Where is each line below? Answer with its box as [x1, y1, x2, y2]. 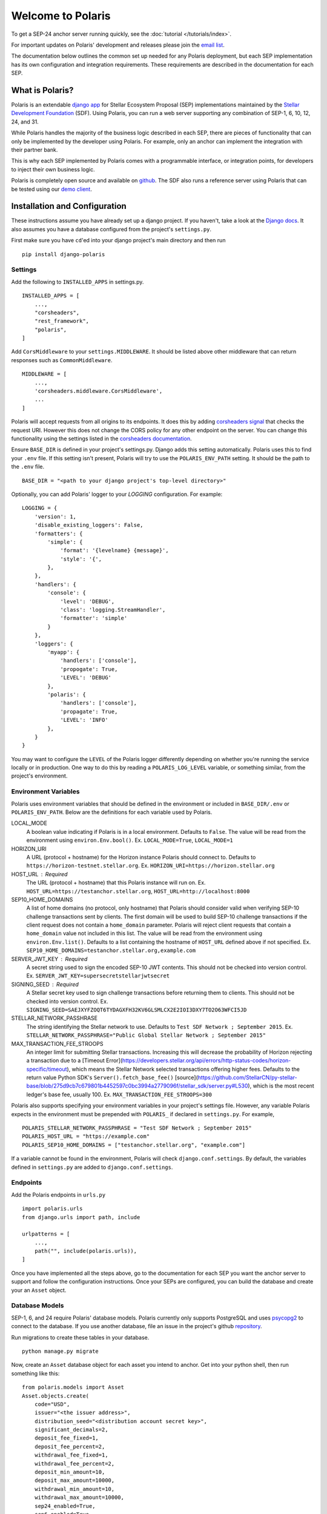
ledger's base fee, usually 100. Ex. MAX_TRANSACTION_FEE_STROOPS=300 [26, 1091, 212, 1098]
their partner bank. [11, 146, 58, 153]
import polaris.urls [22, 1205, 83, 1212]
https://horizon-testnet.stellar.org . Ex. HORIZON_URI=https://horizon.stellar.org [26, 862, 275, 869]
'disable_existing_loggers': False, [34, 521, 144, 529]
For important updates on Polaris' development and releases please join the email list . [11, 41, 225, 48]
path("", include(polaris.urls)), [34, 1248, 137, 1255]
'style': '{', [60, 555, 102, 563]
